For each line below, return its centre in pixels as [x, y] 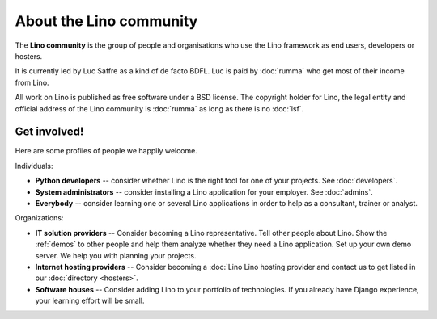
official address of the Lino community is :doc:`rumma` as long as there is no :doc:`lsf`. [159, 108]
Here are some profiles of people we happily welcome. [106, 151]
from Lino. [32, 82]
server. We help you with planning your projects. [116, 255]
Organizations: [39, 218]
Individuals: [34, 166]
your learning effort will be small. [90, 301]
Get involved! [49, 132]
